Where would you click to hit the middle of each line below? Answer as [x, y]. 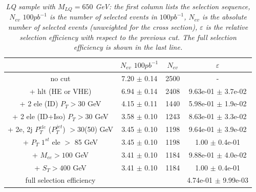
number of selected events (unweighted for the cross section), [103, 27]
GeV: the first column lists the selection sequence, [173, 6]
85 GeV [86, 141]
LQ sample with [30, 6]
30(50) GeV [95, 129]
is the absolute [224, 17]
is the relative [227, 27]
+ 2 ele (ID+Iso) [39, 116]
